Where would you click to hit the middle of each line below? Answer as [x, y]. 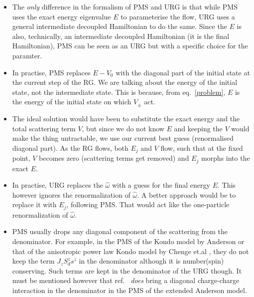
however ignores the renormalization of [71, 194]
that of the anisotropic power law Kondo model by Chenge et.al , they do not [130, 251]
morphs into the [225, 158]
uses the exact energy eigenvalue [62, 16]
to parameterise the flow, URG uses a [178, 16]
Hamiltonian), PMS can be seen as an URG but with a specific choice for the [130, 46]
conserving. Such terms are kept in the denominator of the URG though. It [127, 270]
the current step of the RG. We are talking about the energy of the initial [125, 82]
